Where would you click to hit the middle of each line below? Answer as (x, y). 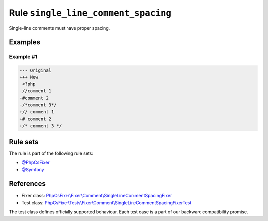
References (27, 184)
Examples (25, 42)
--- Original (35, 70)
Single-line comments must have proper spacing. (60, 28)
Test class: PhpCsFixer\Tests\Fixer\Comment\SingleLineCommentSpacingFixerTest (106, 202)
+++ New (29, 77)
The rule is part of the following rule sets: (51, 153)
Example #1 (23, 57)
